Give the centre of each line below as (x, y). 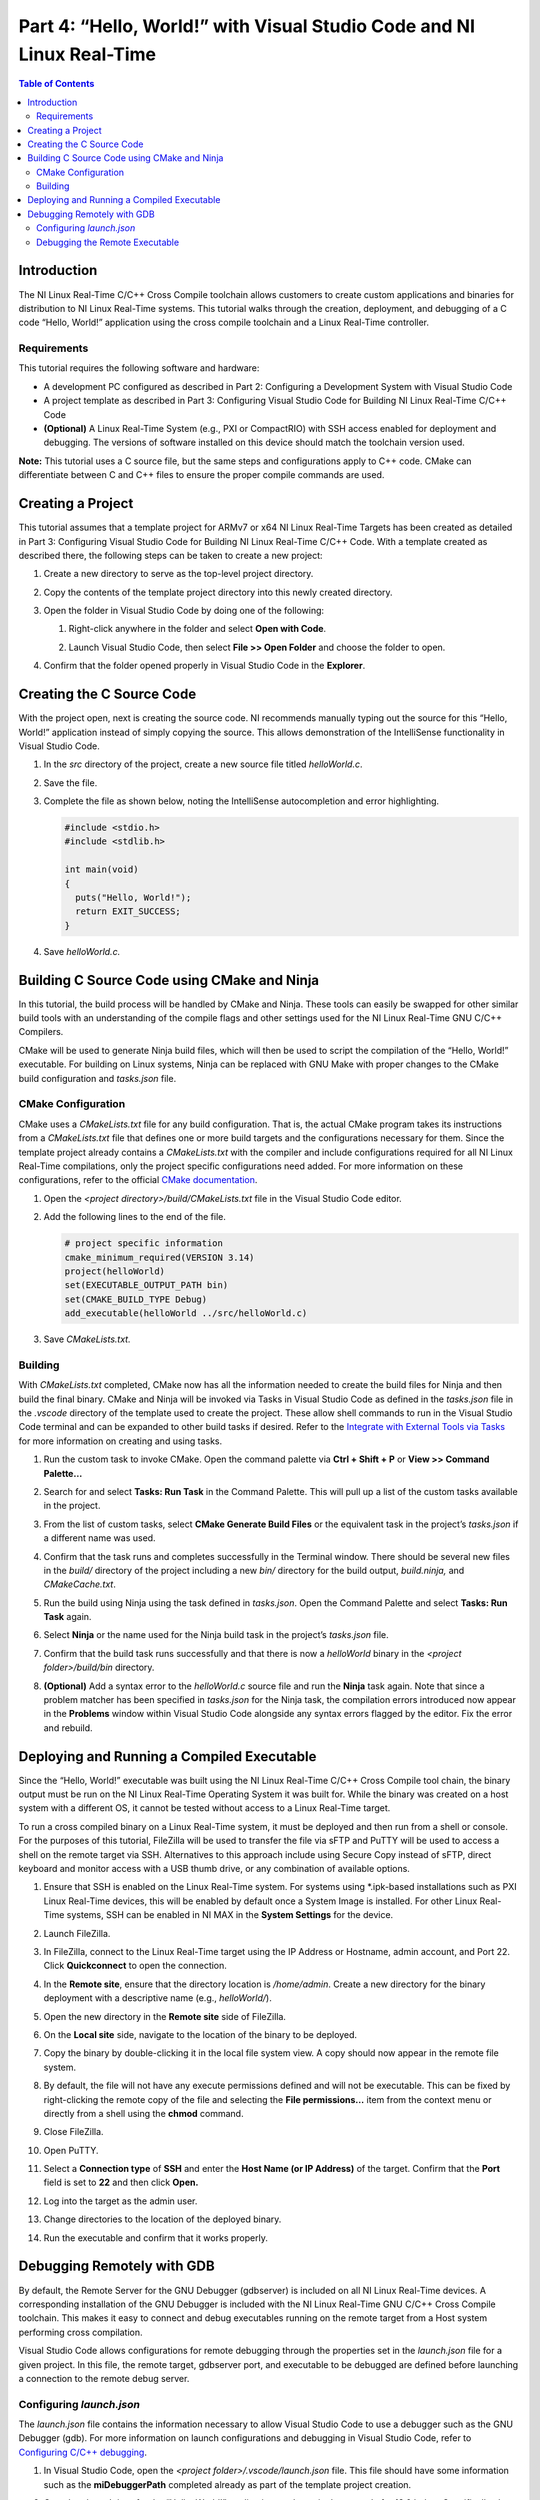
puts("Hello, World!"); (133, 898)
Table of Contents (56, 84)
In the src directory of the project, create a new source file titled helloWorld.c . (203, 764)
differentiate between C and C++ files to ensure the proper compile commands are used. (201, 475)
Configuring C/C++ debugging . (82, 2452)
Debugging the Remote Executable (108, 242)
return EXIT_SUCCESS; (128, 911)
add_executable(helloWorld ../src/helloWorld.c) (186, 1313)
